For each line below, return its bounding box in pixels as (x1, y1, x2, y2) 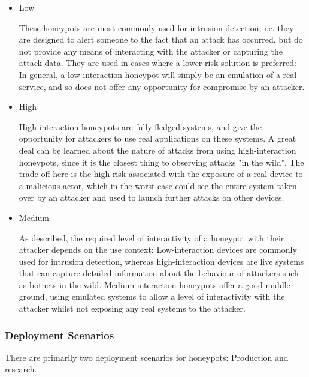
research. (5, 363, 37, 375)
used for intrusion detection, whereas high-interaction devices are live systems (19, 255, 304, 267)
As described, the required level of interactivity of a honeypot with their (19, 231, 284, 244)
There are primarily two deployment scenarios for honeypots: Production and (5, 351, 289, 363)
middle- (265, 278, 293, 291)
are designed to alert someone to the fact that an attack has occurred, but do (19, 33, 303, 46)
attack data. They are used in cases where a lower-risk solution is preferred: (19, 56, 296, 69)
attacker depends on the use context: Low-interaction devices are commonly (19, 243, 297, 256)
